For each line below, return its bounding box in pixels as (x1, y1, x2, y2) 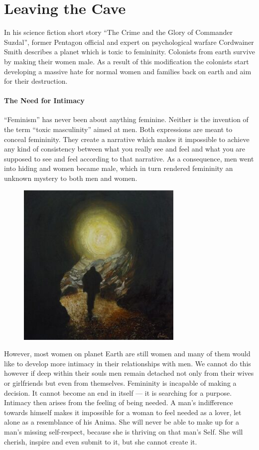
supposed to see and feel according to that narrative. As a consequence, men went (4, 153, 254, 163)
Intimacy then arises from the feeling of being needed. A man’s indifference (4, 397, 233, 408)
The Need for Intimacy (4, 95, 85, 106)
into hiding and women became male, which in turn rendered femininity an (4, 163, 233, 173)
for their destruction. (4, 76, 68, 86)
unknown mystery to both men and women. (4, 173, 137, 183)
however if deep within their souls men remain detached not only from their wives (4, 368, 254, 378)
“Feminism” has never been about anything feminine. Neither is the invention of (4, 114, 249, 125)
